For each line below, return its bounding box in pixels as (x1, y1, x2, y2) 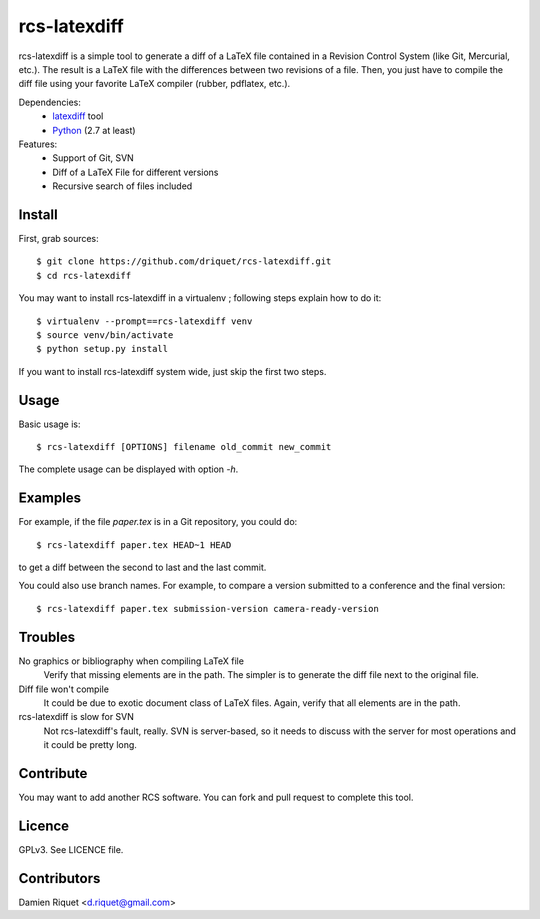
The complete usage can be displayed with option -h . (18, 463, 239, 475)
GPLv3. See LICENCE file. (18, 843, 124, 855)
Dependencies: (18, 96, 82, 108)
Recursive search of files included (52, 180, 193, 192)
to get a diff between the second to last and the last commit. (18, 561, 267, 574)
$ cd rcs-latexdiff (36, 270, 132, 281)
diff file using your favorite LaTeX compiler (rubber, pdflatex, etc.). (18, 78, 291, 90)
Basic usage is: (18, 418, 81, 430)
